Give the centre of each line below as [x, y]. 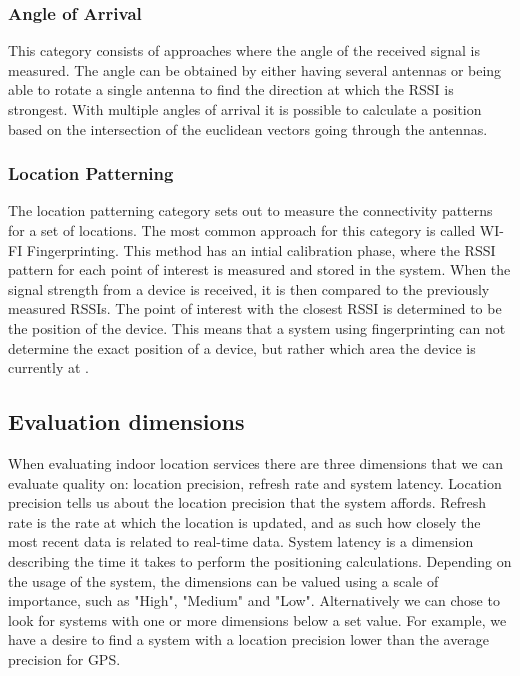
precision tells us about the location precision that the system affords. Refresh [247, 502]
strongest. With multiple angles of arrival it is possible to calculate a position [245, 109]
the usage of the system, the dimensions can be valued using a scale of [223, 580]
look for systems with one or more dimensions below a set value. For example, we [257, 619]
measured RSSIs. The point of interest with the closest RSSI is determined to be [255, 308]
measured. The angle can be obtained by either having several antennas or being [255, 69]
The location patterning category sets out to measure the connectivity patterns [250, 210]
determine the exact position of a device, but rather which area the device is [242, 347]
